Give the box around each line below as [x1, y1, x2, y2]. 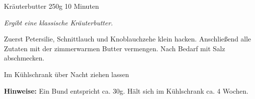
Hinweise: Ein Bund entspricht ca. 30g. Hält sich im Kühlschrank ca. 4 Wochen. [4, 85, 249, 96]
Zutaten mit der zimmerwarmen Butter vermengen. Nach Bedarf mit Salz [4, 43, 225, 53]
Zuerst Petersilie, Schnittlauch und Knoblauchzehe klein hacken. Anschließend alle [4, 34, 251, 44]
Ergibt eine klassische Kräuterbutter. [4, 17, 113, 27]
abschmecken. [4, 53, 45, 63]
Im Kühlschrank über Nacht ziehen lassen [4, 69, 129, 79]
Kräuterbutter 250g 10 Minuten [4, 1, 99, 11]
